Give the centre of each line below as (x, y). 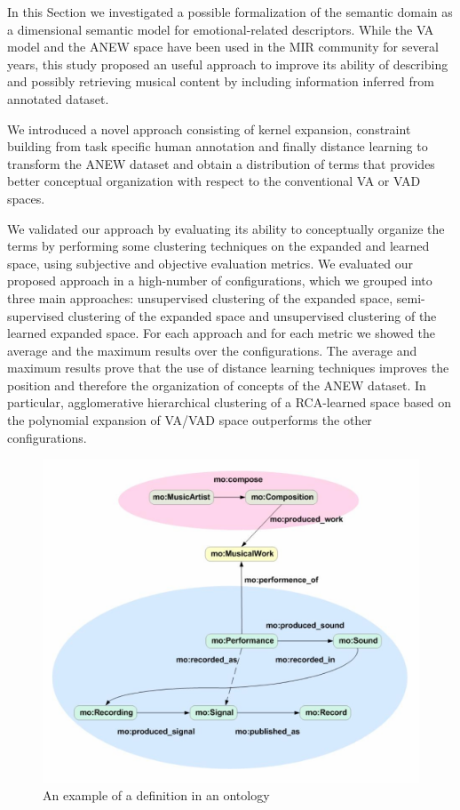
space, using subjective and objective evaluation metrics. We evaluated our (210, 263)
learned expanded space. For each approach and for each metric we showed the (221, 333)
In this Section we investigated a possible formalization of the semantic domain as (230, 12)
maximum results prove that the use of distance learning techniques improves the (228, 368)
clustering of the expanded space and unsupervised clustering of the (252, 315)
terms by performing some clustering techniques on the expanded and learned (218, 246)
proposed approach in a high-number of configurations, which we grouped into (220, 281)
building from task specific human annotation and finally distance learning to (218, 146)
